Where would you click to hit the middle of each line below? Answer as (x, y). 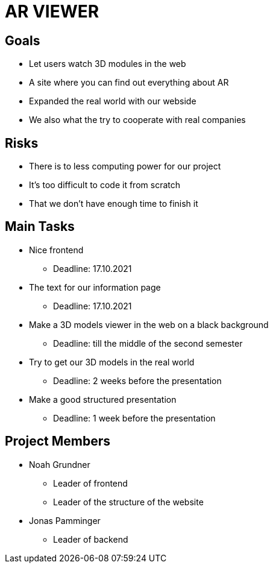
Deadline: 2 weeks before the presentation (137, 380)
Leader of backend (91, 539)
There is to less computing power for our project (125, 166)
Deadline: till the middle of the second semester (148, 343)
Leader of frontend (90, 483)
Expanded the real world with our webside (113, 101)
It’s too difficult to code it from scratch (105, 185)
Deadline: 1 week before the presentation (134, 418)
